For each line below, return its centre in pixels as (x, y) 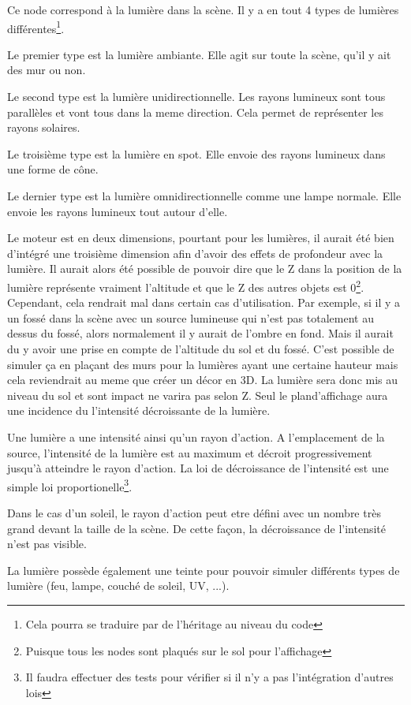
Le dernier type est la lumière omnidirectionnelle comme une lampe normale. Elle (204, 196)
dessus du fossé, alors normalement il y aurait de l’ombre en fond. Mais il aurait (200, 333)
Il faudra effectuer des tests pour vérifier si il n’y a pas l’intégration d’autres (209, 677)
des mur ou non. (47, 70)
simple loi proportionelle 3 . (70, 485)
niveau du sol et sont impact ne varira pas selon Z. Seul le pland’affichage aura (198, 395)
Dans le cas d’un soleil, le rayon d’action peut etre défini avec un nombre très (194, 513)
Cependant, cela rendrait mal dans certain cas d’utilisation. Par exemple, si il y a (204, 302)
